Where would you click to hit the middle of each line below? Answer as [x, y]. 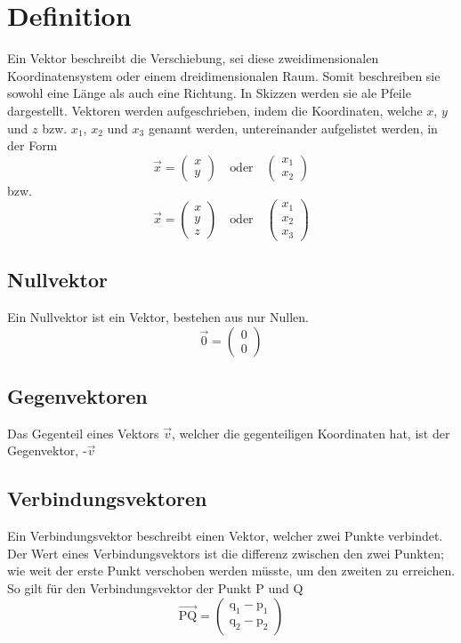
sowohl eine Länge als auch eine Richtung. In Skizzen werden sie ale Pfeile [209, 93]
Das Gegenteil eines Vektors [83, 433]
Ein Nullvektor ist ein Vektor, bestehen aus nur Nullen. [158, 317]
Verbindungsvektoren [107, 498]
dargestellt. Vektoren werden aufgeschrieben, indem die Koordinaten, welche [215, 110]
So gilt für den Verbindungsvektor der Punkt [129, 587]
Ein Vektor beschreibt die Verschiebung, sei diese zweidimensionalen [193, 58]
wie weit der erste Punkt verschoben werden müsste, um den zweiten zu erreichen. [231, 571]
